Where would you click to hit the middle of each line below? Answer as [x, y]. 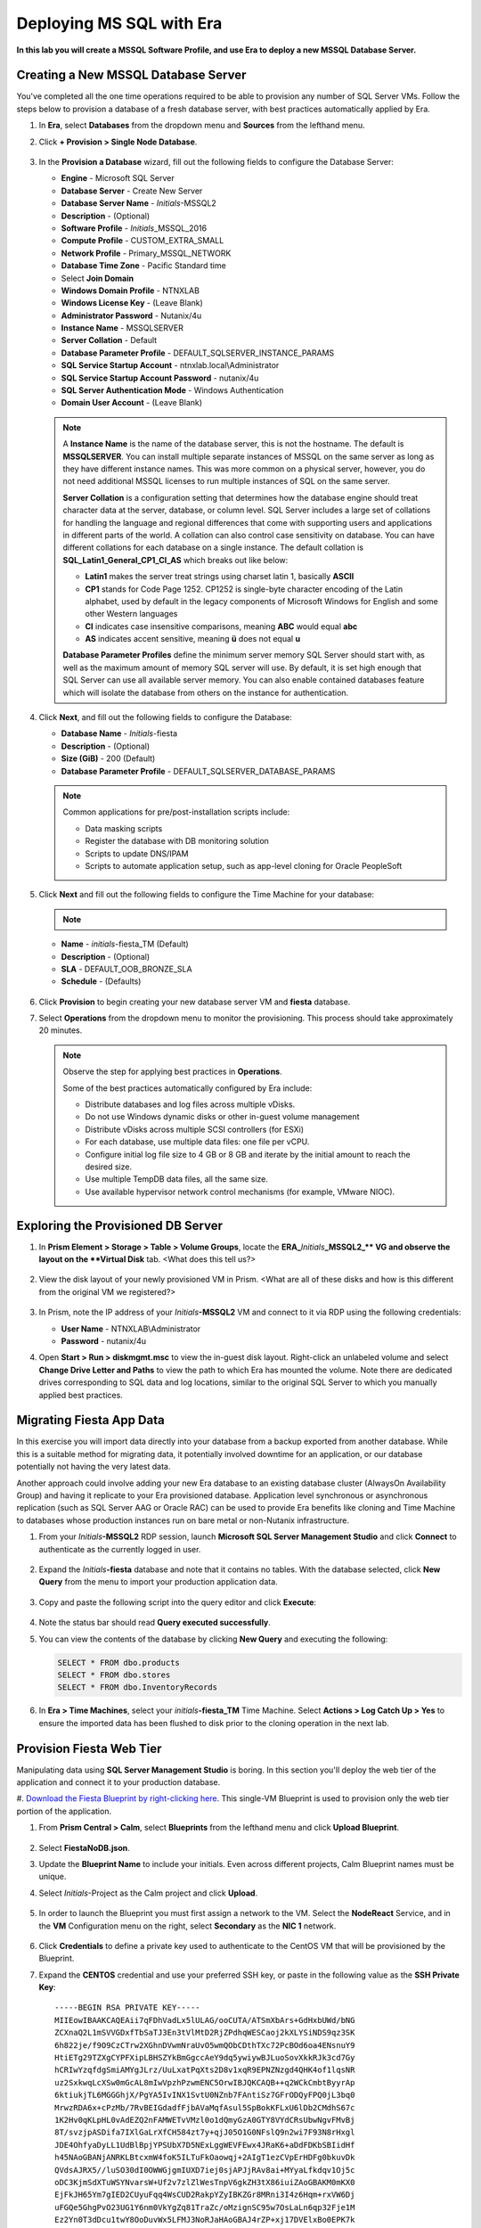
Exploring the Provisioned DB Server [119, 1225]
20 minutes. [61, 1030]
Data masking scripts [124, 828]
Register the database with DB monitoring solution [177, 841]
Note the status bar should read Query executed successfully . [155, 1623]
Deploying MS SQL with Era [119, 23]
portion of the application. [64, 1811]
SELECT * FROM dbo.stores [114, 1675]
